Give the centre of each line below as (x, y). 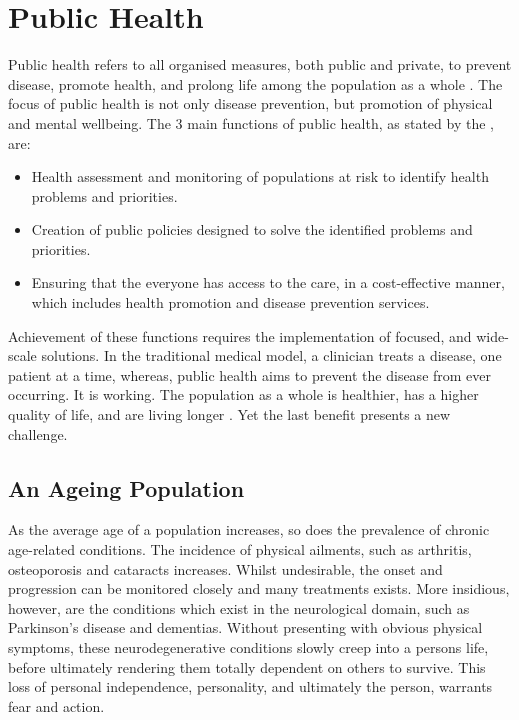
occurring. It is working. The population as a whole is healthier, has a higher (243, 394)
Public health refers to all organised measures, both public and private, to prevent (260, 64)
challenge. (38, 433)
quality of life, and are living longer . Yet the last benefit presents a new (229, 414)
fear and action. (56, 705)
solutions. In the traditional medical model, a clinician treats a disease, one (271, 355)
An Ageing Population (126, 487)
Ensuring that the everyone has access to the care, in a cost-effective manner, (268, 282)
